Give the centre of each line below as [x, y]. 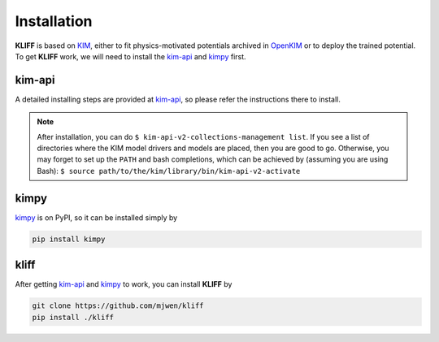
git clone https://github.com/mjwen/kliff [118, 306]
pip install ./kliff [73, 317]
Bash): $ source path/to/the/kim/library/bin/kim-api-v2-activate [169, 171]
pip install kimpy [69, 239]
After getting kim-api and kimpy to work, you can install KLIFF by [124, 284]
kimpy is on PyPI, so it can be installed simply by [96, 217]
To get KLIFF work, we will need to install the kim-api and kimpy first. [131, 56]
